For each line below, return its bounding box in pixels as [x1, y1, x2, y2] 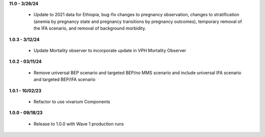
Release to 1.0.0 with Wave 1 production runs [33, 121, 124, 127]
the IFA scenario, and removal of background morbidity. [33, 25, 147, 31]
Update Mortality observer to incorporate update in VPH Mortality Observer [33, 47, 186, 53]
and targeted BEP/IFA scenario [33, 77, 96, 82]
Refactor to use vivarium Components [33, 98, 110, 104]
